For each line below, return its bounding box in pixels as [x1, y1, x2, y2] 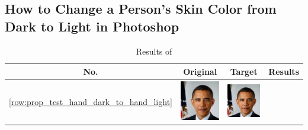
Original [183, 65, 217, 78]
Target [230, 65, 258, 78]
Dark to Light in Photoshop [5, 17, 179, 35]
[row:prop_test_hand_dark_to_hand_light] [9, 96, 172, 108]
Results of [136, 45, 172, 57]
